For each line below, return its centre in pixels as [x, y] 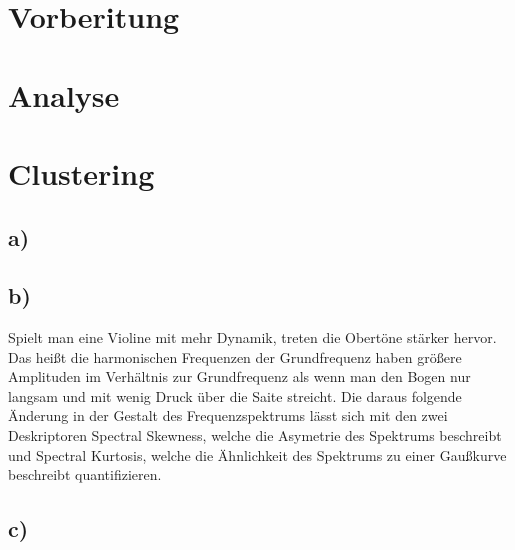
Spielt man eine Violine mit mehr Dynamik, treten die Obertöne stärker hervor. [252, 337]
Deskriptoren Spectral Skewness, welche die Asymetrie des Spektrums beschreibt [255, 435]
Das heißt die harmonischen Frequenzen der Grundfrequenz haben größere [235, 356]
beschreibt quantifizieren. [85, 474]
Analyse [64, 94]
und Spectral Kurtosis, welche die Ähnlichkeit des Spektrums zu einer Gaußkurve [257, 454]
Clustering [81, 172]
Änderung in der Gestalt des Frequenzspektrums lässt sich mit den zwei [228, 415]
